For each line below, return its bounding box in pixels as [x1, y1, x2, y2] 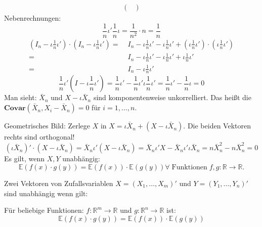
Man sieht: [4, 92, 37, 103]
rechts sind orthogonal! [4, 131, 75, 142]
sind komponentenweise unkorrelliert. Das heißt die [93, 92, 251, 103]
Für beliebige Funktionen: [4, 205, 84, 215]
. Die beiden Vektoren [183, 120, 251, 131]
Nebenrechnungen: [4, 13, 61, 23]
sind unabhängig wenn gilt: [4, 188, 88, 198]
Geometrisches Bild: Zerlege [4, 120, 91, 131]
